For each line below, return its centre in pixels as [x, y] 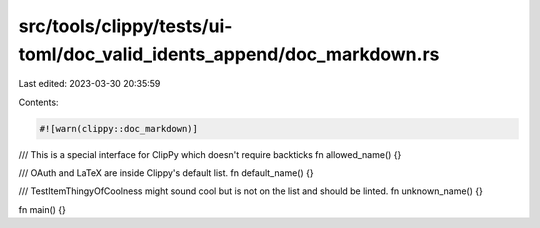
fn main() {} [42, 209]
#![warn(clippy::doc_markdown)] [119, 128]
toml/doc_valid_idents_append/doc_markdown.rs [229, 54]
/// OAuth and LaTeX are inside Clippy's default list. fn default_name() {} [166, 173]
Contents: [38, 102]
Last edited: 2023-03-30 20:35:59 [89, 84]
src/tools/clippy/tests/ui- [125, 26]
